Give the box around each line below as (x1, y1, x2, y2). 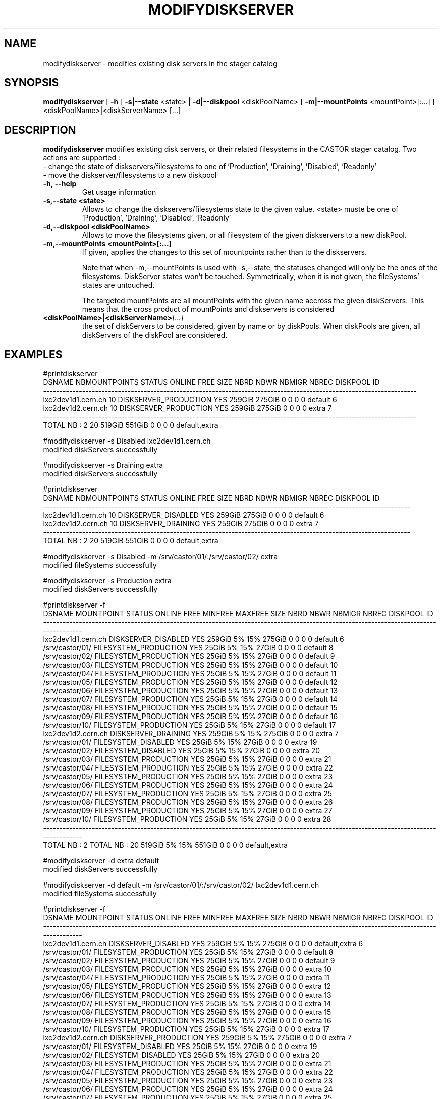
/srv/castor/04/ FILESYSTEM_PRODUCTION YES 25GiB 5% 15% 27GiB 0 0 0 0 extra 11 (43, 973, 330, 982)
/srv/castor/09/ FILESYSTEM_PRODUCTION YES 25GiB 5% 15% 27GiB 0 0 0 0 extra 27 (43, 806, 333, 815)
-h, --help (43, 179, 77, 188)
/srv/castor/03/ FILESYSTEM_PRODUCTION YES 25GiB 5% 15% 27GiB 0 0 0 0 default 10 (43, 661, 338, 670)
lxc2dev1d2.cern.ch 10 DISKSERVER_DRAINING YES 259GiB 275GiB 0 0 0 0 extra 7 (43, 519, 319, 528)
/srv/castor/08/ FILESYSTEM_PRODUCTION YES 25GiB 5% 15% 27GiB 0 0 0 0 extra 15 (43, 1008, 332, 1017)
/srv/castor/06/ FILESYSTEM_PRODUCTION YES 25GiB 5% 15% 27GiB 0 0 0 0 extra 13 (43, 991, 332, 1000)
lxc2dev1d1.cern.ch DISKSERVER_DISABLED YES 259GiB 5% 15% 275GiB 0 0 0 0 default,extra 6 (43, 939, 363, 948)
